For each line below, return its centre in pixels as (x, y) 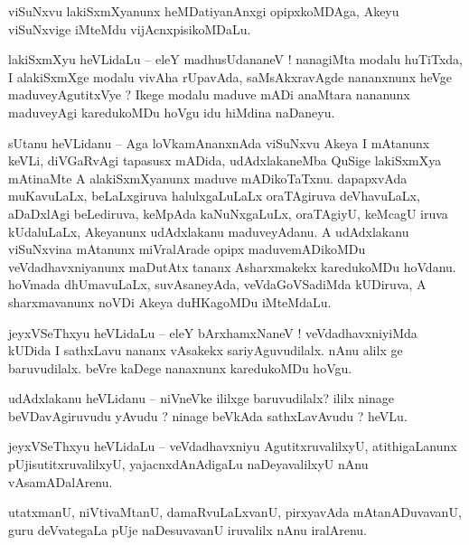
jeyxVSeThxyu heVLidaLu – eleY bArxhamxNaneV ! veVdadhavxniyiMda (213, 332)
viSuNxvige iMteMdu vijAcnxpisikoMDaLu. (130, 28)
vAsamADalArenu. (61, 481)
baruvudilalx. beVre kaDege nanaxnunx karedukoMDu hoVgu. (180, 367)
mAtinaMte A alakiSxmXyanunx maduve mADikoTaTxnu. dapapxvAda (208, 178)
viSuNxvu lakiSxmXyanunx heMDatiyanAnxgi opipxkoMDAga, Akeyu (204, 11)
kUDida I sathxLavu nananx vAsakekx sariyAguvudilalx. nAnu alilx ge (206, 350)
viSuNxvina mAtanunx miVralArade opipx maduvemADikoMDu (187, 249)
